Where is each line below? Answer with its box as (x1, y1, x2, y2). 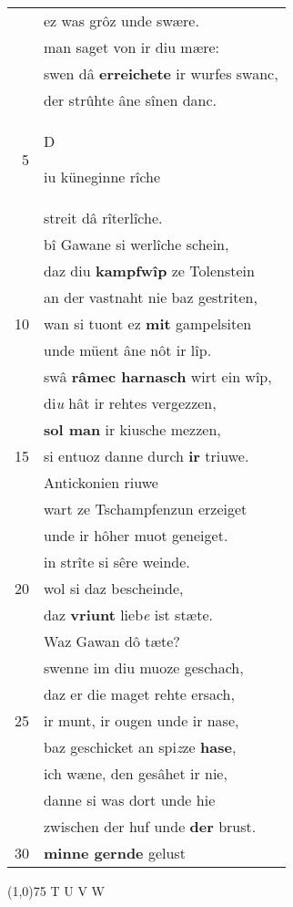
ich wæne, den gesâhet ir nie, (44, 763, 227, 784)
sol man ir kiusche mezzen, (44, 419, 221, 440)
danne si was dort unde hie (44, 789, 216, 810)
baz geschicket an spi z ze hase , (44, 736, 237, 757)
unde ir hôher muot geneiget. (44, 525, 228, 546)
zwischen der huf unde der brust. (44, 816, 257, 837)
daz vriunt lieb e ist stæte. (44, 604, 213, 625)
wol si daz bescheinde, (44, 578, 184, 599)
